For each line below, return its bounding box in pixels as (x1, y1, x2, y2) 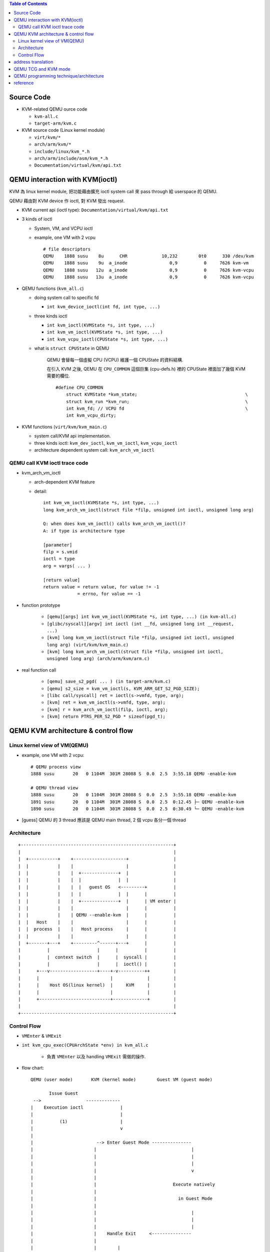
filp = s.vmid (43, 549, 77, 554)
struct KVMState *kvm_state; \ (65, 392, 248, 398)
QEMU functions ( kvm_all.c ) (21, 285, 84, 291)
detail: (34, 488, 47, 494)
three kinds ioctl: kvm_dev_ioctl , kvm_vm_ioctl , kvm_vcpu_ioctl (34, 440, 177, 446)
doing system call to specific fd (34, 294, 99, 300)
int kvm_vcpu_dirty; (65, 413, 116, 418)
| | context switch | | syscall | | (18, 954, 176, 960)
